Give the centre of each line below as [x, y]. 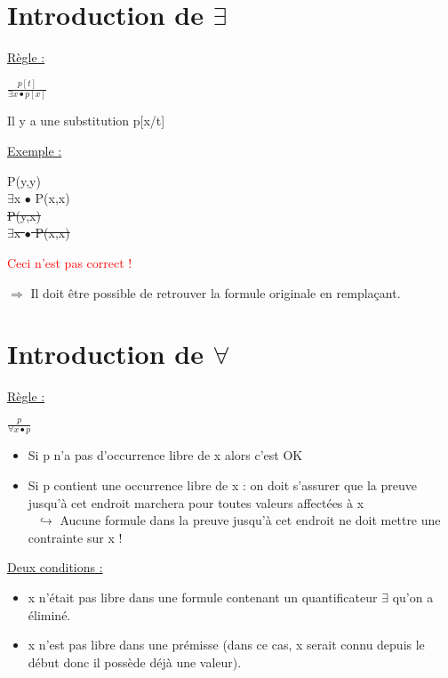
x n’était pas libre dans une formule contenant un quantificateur [203, 597]
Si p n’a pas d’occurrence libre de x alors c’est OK [165, 455]
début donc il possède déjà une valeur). [135, 662]
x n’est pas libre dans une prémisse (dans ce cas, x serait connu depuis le [226, 645]
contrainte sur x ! [75, 537]
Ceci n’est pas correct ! [70, 262]
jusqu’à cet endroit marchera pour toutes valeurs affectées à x [196, 502]
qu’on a [413, 597]
